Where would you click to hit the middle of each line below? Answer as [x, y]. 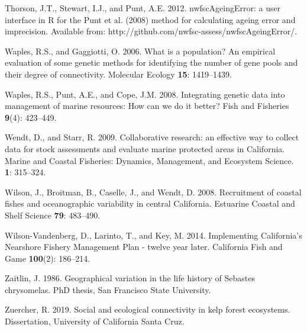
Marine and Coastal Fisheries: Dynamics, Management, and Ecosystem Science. [149, 160]
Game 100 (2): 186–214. [48, 258]
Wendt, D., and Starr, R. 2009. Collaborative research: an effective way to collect [152, 137]
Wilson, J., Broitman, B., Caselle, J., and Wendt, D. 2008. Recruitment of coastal [153, 192]
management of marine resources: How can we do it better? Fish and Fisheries [147, 106]
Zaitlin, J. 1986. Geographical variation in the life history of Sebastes [130, 278]
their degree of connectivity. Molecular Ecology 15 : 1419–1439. [118, 74]
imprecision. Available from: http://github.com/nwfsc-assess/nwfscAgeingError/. [151, 31]
